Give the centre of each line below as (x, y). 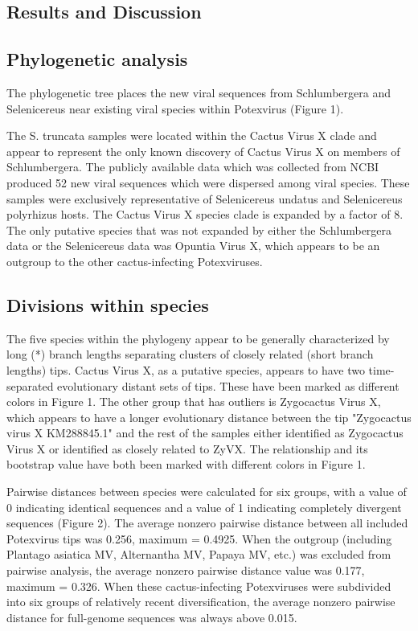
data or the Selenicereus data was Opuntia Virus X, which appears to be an (193, 246)
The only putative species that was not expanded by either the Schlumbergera (199, 229)
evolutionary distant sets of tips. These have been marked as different (228, 385)
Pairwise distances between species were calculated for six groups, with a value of (207, 492)
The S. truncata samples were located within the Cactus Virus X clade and (192, 135)
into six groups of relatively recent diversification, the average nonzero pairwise (201, 602)
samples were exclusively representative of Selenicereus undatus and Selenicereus (205, 198)
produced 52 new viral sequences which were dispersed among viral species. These (208, 182)
